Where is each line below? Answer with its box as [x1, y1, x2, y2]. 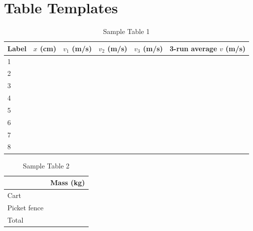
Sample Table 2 [23, 160, 70, 170]
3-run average [169, 43, 217, 53]
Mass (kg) [50, 177, 85, 188]
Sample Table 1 [103, 26, 150, 36]
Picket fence [7, 202, 44, 212]
